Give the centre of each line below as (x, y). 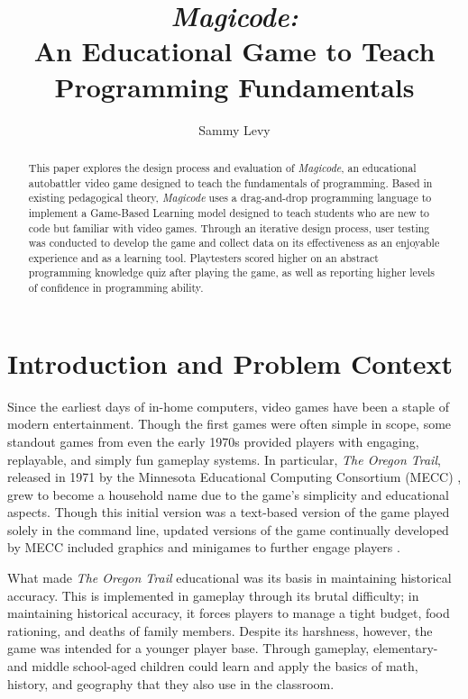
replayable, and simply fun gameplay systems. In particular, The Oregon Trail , (224, 459)
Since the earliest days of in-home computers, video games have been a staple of (229, 406)
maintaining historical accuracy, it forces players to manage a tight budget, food (229, 613)
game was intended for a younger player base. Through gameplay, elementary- (223, 648)
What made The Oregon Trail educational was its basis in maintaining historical (229, 578)
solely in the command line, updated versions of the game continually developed (228, 529)
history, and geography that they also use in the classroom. (171, 683)
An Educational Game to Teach (234, 51)
